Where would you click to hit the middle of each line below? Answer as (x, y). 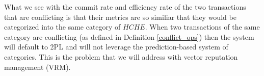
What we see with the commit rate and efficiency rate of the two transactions (125, 7)
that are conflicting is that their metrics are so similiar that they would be (120, 17)
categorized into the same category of (62, 27)
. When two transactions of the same (202, 27)
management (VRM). (37, 67)
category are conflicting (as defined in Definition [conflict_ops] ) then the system (129, 36)
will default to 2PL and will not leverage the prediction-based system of (116, 47)
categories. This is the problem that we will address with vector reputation (121, 56)
